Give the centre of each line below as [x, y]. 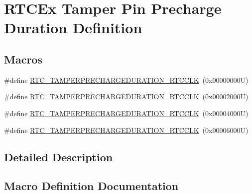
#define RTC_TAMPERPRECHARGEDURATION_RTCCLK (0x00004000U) [126, 113]
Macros [23, 59]
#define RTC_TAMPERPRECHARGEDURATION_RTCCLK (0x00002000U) [126, 97]
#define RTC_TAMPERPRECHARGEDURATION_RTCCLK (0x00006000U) [126, 130]
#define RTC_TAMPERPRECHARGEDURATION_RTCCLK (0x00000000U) [126, 80]
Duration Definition [73, 28]
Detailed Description [59, 157]
